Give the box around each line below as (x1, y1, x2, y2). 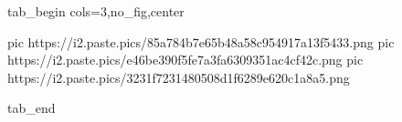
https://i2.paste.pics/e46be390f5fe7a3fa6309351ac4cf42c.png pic (7, 50, 364, 69)
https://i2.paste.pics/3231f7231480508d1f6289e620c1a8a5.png (7, 67, 350, 86)
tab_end (7, 98, 56, 117)
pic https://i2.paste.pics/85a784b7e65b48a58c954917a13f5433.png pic (7, 32, 395, 51)
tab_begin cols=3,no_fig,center (7, 2, 185, 20)
